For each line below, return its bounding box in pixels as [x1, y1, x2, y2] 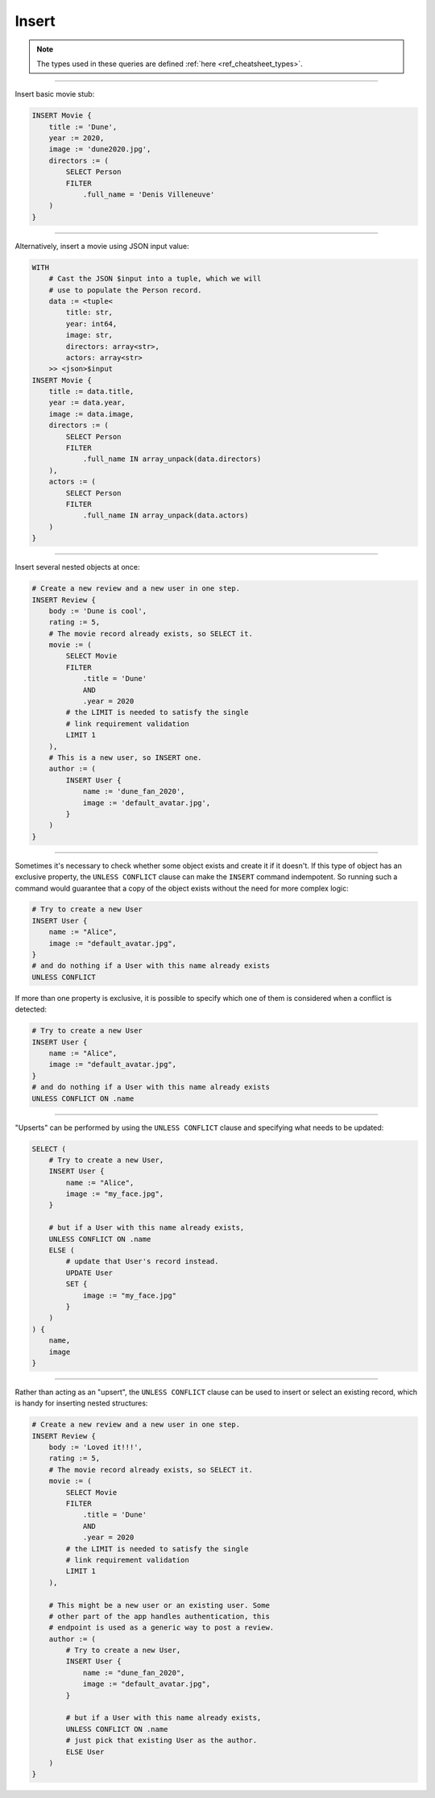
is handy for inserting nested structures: [14, 1398, 148, 1408]
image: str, [65, 330, 113, 340]
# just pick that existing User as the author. [65, 1736, 258, 1745]
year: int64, [65, 319, 118, 328]
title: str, [65, 308, 113, 318]
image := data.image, [48, 409, 135, 418]
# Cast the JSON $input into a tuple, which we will [48, 274, 262, 284]
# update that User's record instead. [65, 1257, 219, 1266]
